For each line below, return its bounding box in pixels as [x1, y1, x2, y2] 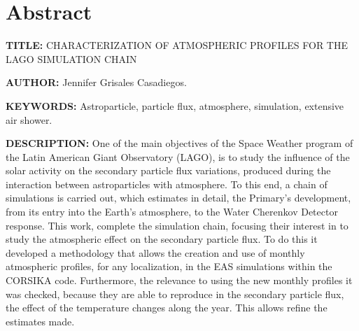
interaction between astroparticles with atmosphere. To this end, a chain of [6, 176, 328, 191]
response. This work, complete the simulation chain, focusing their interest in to [6, 218, 349, 232]
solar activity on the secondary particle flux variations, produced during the [6, 163, 331, 178]
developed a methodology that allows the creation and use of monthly [6, 245, 305, 260]
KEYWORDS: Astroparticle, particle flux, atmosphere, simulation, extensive [6, 98, 344, 113]
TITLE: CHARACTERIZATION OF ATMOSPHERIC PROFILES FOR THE [6, 38, 349, 52]
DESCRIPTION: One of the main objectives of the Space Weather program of [6, 136, 353, 150]
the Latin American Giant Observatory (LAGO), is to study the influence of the [6, 149, 350, 164]
